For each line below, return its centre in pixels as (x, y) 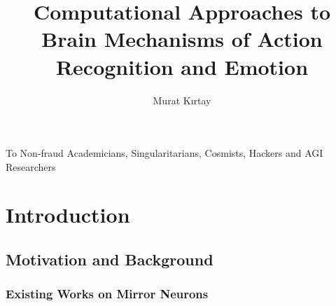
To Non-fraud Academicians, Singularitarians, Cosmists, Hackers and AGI (164, 153)
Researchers (31, 166)
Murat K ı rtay (182, 100)
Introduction (68, 215)
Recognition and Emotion (182, 66)
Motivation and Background (110, 259)
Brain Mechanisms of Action (182, 39)
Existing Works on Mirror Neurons (107, 294)
